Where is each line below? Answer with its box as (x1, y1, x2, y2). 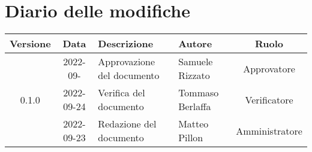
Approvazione (98, 54, 155, 69)
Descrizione (98, 37, 154, 51)
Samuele (178, 54, 213, 69)
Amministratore (236, 123, 302, 138)
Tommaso (178, 86, 219, 100)
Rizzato (178, 68, 210, 83)
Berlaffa (178, 99, 211, 114)
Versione (10, 37, 51, 51)
